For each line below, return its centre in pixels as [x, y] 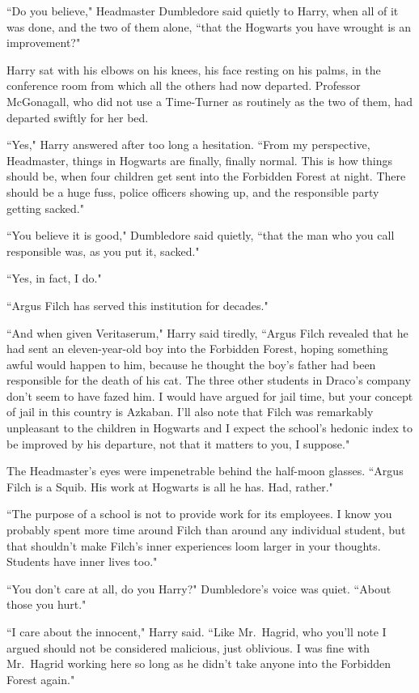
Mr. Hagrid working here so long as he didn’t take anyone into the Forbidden [199, 663]
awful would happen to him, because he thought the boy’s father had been [191, 364]
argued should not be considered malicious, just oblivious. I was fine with [188, 647]
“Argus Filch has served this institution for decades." [138, 305]
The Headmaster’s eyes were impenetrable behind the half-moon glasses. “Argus [205, 471]
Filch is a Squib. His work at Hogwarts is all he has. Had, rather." [170, 486]
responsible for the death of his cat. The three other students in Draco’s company [209, 380]
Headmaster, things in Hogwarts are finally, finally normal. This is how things [200, 160]
